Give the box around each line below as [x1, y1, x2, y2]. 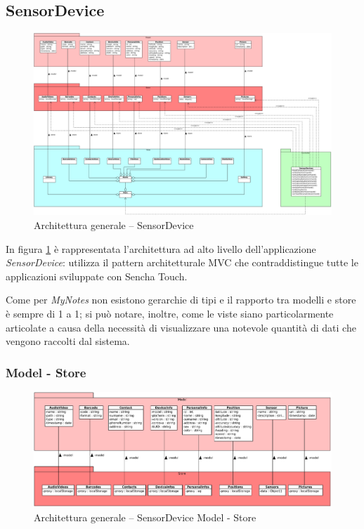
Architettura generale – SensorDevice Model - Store [34, 509, 256, 524]
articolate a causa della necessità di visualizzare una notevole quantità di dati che [6, 320, 356, 334]
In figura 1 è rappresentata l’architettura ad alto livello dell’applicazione [6, 241, 316, 256]
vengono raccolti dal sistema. [6, 334, 130, 348]
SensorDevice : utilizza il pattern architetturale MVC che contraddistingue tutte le [6, 255, 358, 270]
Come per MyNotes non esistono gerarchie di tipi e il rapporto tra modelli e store [6, 292, 356, 307]
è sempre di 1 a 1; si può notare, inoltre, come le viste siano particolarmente [6, 306, 334, 320]
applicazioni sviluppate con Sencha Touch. [6, 268, 188, 283]
